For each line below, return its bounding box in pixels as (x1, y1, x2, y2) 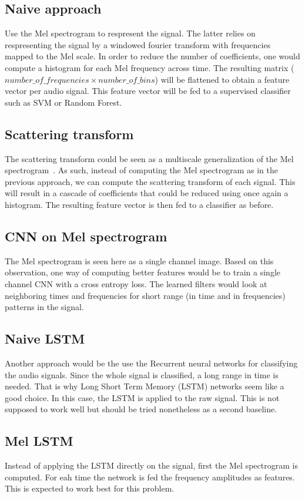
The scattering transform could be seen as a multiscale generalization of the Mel (5, 152, 294, 164)
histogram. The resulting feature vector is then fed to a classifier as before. (5, 198, 274, 210)
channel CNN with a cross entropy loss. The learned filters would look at (5, 277, 267, 290)
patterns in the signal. (5, 301, 84, 313)
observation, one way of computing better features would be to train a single (5, 266, 280, 278)
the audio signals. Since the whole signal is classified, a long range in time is (5, 368, 279, 381)
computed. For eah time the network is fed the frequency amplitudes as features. (5, 470, 295, 483)
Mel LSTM (5, 432, 73, 450)
